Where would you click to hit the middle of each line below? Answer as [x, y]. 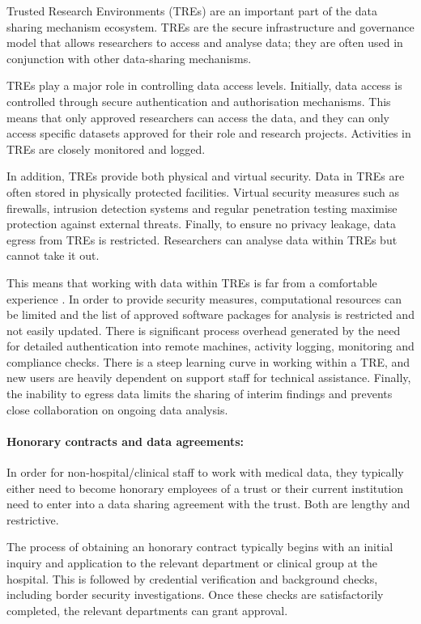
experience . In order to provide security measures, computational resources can [204, 298]
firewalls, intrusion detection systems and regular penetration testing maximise [202, 208]
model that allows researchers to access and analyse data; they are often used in [205, 42]
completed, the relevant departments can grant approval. [147, 610]
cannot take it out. [53, 255]
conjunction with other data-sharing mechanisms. [129, 58]
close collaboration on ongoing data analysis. [117, 409]
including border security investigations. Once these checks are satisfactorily [195, 594]
